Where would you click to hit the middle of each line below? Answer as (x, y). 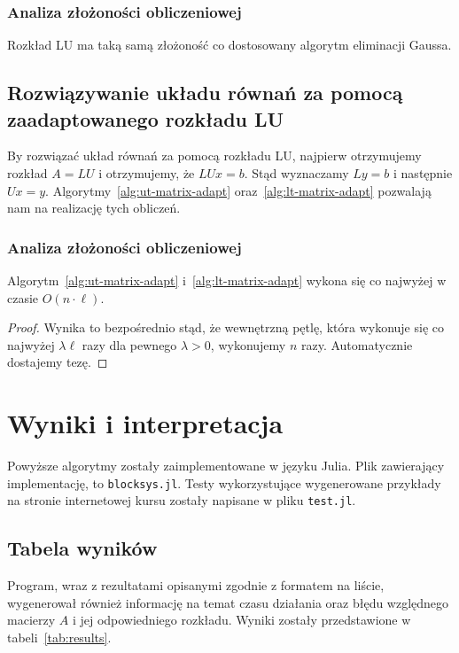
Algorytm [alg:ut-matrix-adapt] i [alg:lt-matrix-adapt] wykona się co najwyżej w (227, 280)
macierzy (31, 620)
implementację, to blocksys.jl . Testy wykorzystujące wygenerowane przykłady (224, 482)
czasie (23, 297)
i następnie (423, 173)
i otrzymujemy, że (147, 173)
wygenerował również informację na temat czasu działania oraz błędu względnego (228, 602)
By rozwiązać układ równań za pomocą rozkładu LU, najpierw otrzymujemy (214, 155)
